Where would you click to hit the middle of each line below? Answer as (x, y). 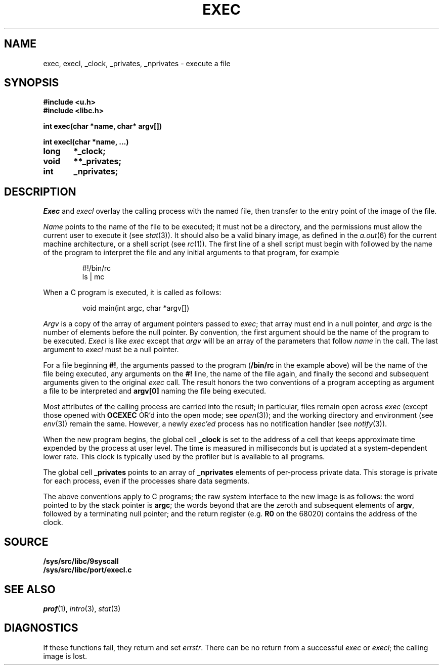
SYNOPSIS (32, 83)
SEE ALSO (30, 589)
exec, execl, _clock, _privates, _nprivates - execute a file (137, 63)
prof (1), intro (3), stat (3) (82, 608)
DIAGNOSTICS (41, 628)
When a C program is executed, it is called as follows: (132, 293)
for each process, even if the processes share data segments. (146, 481)
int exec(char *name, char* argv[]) (102, 126)
